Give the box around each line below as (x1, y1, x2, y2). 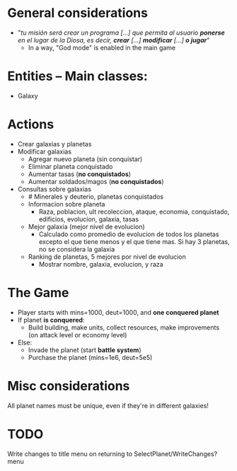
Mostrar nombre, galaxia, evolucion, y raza (38, 260, 164, 268)
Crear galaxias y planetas (17, 139, 92, 148)
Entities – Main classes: (7, 69, 149, 84)
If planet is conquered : (17, 315, 85, 324)
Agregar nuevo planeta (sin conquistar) (28, 154, 143, 163)
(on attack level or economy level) (28, 330, 127, 339)
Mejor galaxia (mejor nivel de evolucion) (28, 222, 145, 231)
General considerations (7, 5, 149, 21)
